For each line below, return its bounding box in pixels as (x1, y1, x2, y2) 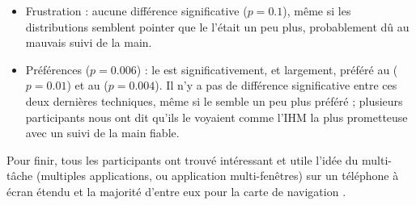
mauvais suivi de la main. (25, 34, 152, 51)
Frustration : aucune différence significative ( (25, 2, 248, 19)
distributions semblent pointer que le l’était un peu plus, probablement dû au (25, 18, 410, 35)
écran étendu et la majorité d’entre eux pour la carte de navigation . (6, 182, 346, 199)
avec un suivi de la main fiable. (25, 124, 180, 141)
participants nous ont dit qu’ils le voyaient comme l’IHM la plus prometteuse (25, 108, 408, 125)
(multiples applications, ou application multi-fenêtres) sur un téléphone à (36, 167, 399, 184)
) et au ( (66, 77, 108, 94)
